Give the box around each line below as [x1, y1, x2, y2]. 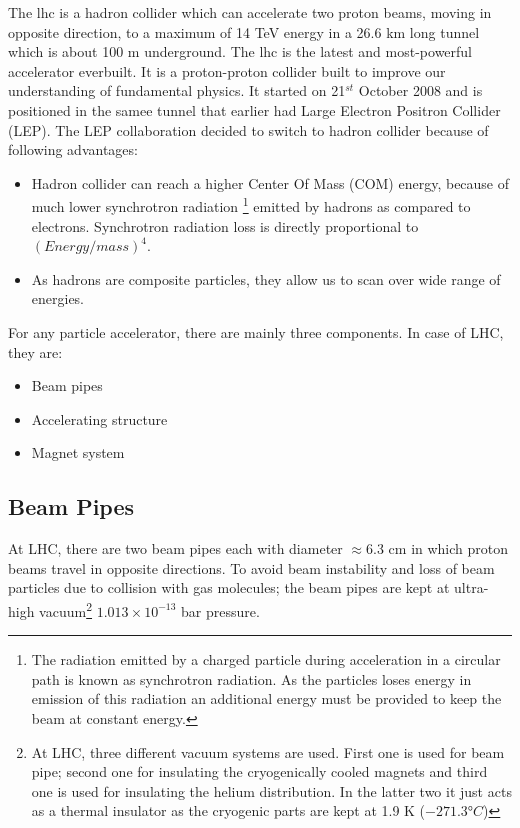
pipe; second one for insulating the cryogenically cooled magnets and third [31, 761, 488, 782]
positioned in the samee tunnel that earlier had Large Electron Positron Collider [8, 99, 501, 120]
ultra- [454, 577, 489, 598]
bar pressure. [181, 600, 260, 621]
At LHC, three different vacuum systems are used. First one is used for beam [31, 741, 505, 762]
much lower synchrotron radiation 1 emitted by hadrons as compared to [31, 193, 471, 216]
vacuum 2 [39, 597, 93, 621]
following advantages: [8, 139, 138, 160]
